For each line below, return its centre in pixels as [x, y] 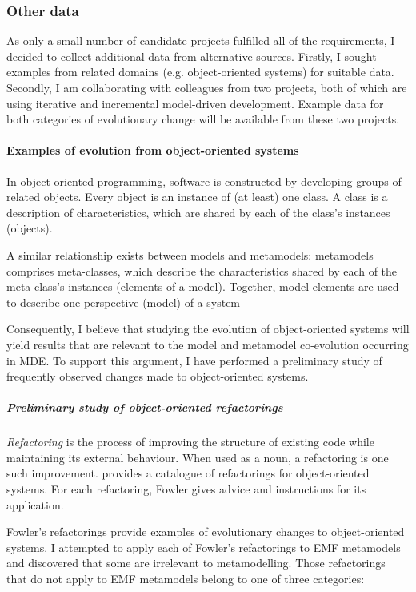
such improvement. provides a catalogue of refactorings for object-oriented [188, 473]
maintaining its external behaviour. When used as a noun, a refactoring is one [198, 457]
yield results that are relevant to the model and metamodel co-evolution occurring [208, 344]
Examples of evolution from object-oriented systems [153, 150]
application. [35, 504]
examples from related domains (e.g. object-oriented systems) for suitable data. [200, 72]
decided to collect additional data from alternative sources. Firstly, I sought [192, 56]
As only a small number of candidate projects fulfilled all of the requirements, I [201, 40]
